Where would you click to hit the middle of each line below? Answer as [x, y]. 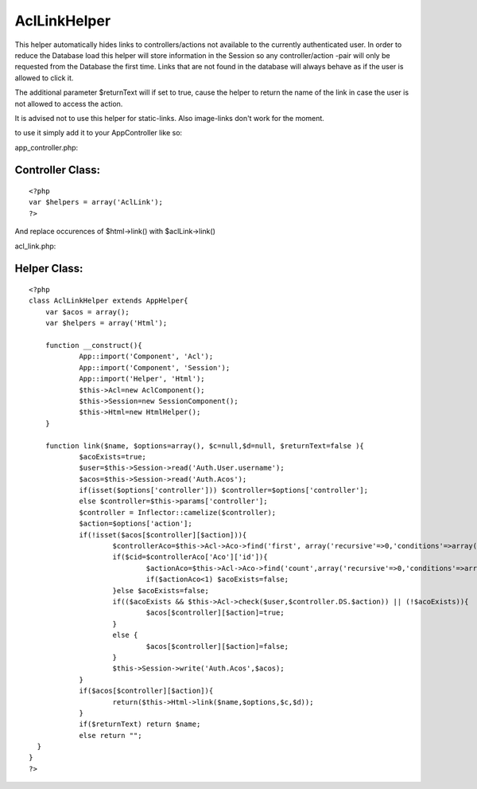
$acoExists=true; [113, 457]
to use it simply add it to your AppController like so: [99, 133]
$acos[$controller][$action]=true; [215, 613]
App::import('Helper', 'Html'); [142, 379]
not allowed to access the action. [69, 104]
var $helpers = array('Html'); [106, 323]
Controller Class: [58, 170]
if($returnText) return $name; [140, 724]
